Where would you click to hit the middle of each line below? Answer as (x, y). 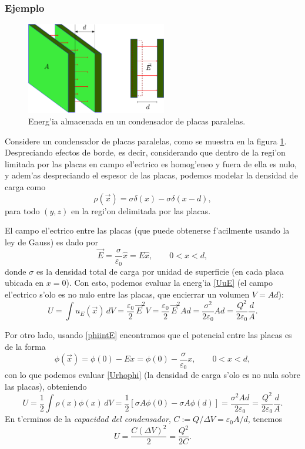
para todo (22, 210)
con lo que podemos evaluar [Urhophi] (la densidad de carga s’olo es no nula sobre (153, 375)
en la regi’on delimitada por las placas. (141, 210)
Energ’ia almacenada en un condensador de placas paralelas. (137, 121)
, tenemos (265, 419)
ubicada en (24, 283)
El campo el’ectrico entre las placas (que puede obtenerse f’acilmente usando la (147, 230)
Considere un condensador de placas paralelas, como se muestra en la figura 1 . (146, 141)
